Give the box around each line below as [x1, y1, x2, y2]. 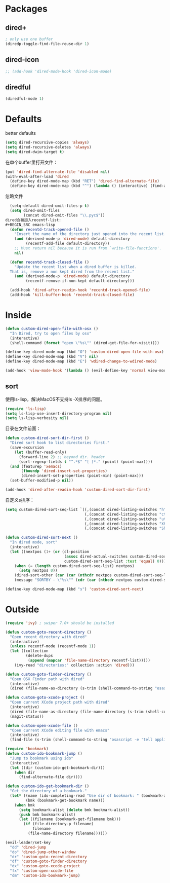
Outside [5, 604, 39, 615]
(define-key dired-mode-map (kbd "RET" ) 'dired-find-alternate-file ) [10, 178, 159, 184]
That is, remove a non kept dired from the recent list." [10, 269, 135, 274]
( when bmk [14, 802, 35, 807]
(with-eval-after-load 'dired [5, 174, 69, 179]
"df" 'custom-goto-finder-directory [10, 859, 87, 864]
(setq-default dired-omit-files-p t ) [10, 203, 90, 208]
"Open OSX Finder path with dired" [10, 676, 85, 682]
